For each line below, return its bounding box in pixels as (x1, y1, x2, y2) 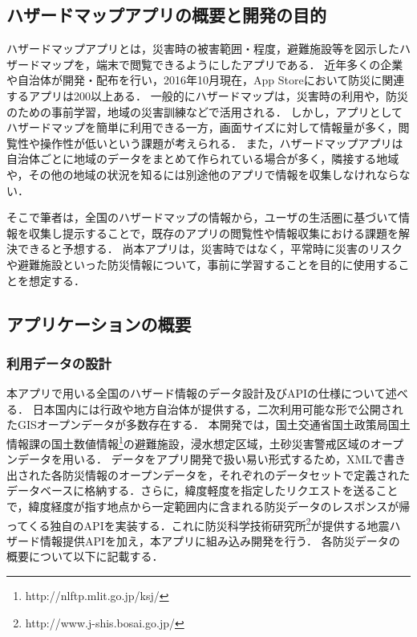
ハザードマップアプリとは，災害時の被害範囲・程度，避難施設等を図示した (6, 40, 399, 57)
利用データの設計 (6, 353, 111, 373)
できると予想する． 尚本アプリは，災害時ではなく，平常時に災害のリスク (17, 240, 403, 257)
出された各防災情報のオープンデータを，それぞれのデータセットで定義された (6, 466, 411, 483)
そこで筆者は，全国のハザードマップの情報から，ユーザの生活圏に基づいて (6, 209, 399, 226)
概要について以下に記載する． (6, 548, 164, 565)
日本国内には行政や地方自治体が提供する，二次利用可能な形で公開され (32, 400, 403, 417)
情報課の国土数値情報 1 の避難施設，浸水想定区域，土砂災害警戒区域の (6, 432, 370, 451)
